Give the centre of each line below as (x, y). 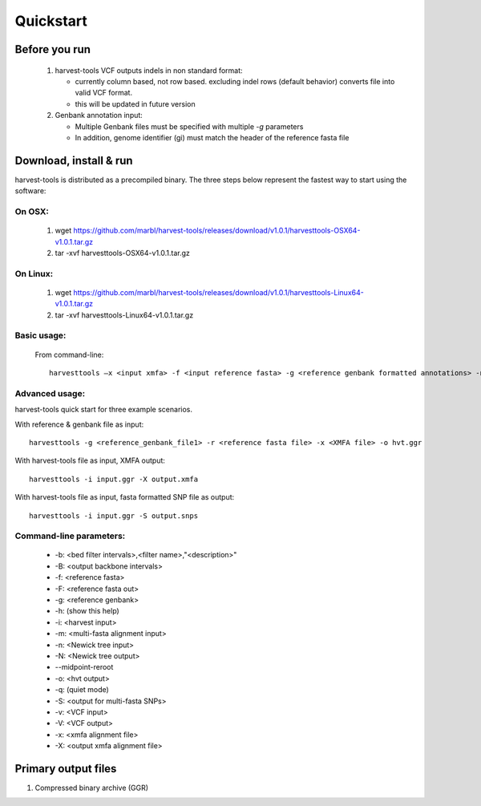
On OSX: (32, 211)
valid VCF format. (103, 93)
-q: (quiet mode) (82, 690)
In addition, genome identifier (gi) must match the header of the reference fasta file (212, 137)
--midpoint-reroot (84, 667)
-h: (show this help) (87, 611)
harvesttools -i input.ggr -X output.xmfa (114, 479)
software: (30, 191)
